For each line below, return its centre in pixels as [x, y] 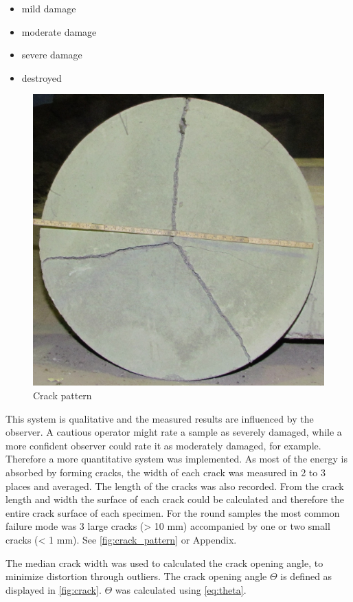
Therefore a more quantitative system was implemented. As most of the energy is [176, 459]
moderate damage [59, 31]
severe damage [52, 55]
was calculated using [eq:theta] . [181, 589]
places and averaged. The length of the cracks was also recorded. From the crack [175, 486]
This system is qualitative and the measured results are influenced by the [160, 418]
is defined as [306, 576]
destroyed [42, 77]
